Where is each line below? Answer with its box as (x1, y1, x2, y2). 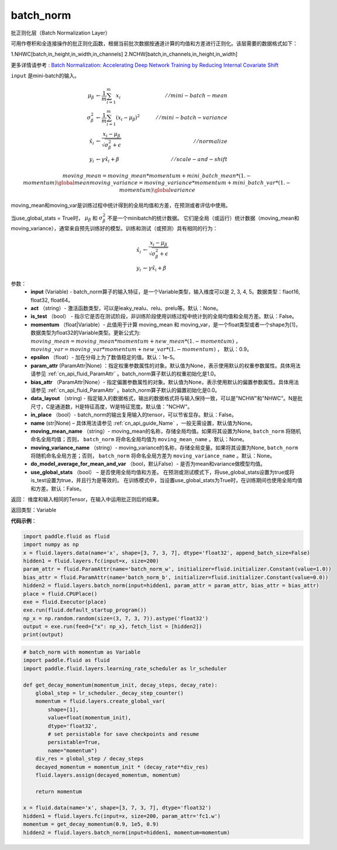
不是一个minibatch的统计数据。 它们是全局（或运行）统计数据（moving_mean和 (107, 214, 300, 221)
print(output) (23, 631, 64, 638)
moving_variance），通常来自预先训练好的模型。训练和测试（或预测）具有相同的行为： (11, 225, 218, 232)
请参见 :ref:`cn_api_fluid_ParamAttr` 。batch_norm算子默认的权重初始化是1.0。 (30, 370, 219, 377)
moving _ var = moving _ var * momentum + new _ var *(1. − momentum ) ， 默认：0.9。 (30, 346, 252, 353)
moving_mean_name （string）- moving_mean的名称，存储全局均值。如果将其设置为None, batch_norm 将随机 (30, 428, 301, 435)
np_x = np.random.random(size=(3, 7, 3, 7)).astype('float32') (23, 615, 209, 622)
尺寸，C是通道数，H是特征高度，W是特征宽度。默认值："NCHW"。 (30, 403, 193, 410)
